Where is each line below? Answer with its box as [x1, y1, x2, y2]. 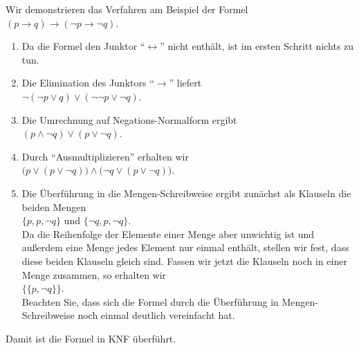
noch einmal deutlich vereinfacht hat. [77, 308, 235, 322]
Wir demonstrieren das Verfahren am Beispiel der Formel [6, 2, 248, 16]
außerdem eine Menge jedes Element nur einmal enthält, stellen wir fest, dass [21, 240, 349, 255]
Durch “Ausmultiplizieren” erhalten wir [21, 149, 189, 163]
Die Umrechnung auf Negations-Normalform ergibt [21, 112, 237, 127]
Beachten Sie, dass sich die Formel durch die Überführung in [21, 294, 279, 309]
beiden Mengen [21, 199, 86, 214]
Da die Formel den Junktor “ [21, 39, 145, 53]
